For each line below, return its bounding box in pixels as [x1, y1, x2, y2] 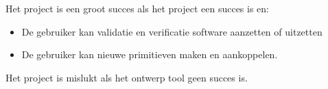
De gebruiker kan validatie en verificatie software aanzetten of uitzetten [21, 24, 323, 38]
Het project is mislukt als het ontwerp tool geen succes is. [5, 70, 248, 84]
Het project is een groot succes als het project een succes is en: [5, 1, 270, 15]
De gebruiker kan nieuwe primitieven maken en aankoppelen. [21, 47, 278, 62]
